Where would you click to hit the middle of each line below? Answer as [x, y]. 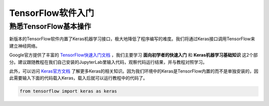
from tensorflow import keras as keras [68, 91]
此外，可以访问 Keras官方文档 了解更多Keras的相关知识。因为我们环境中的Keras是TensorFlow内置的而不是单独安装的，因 [134, 71]
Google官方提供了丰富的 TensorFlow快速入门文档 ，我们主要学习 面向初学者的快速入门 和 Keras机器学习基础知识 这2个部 [134, 55]
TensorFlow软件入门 [52, 13]
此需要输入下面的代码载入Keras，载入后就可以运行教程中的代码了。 [78, 78]
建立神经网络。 [24, 46]
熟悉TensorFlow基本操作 [50, 26]
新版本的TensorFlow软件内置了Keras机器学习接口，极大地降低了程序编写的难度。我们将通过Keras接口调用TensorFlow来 [132, 39]
